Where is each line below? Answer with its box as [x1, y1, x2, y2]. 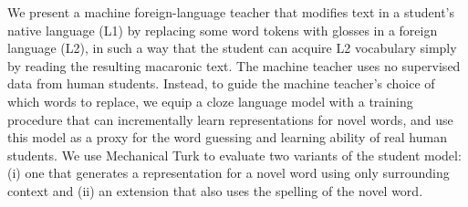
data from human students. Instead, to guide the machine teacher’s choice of [7, 74, 435, 93]
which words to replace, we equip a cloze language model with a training [7, 91, 413, 110]
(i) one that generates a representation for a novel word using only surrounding [7, 163, 450, 182]
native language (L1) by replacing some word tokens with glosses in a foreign [7, 20, 438, 39]
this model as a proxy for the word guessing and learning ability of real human [7, 128, 447, 147]
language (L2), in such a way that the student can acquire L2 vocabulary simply [7, 38, 457, 57]
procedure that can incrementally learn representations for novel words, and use [7, 109, 453, 129]
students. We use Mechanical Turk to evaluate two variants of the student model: [7, 145, 462, 164]
